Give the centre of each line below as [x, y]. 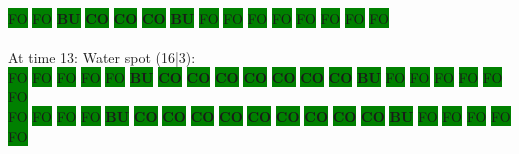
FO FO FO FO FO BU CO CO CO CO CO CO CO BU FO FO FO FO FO [255, 76]
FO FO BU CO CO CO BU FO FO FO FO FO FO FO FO [198, 18]
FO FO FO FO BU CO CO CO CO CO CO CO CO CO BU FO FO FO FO [259, 115]
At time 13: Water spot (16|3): [102, 57]
